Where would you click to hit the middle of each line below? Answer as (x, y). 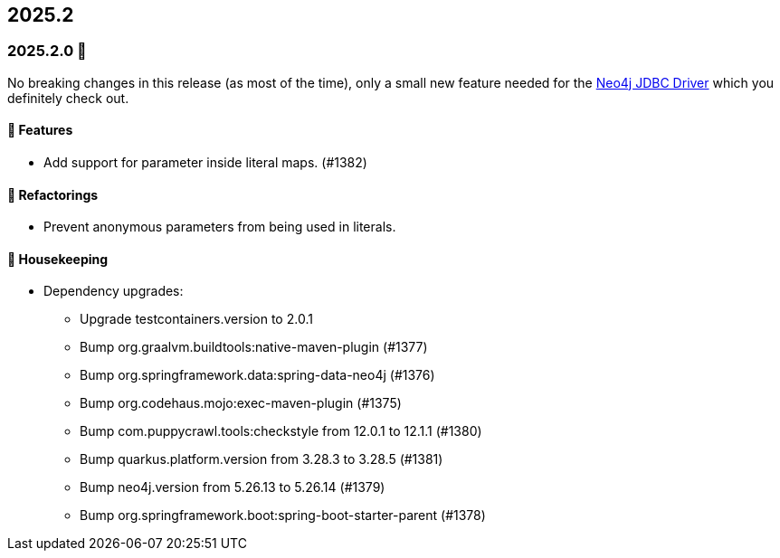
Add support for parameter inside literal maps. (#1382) (205, 163)
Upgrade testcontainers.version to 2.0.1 (196, 319)
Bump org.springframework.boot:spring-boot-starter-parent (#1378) (283, 515)
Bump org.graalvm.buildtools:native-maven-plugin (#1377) (254, 347)
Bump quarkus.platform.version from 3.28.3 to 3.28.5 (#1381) (262, 459)
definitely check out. (68, 98)
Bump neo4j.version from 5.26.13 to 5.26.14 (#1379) (233, 487)
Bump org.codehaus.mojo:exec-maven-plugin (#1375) (241, 403)
